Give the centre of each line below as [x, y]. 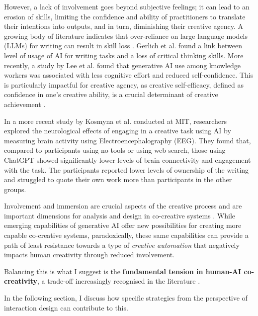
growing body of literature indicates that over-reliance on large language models [126, 36]
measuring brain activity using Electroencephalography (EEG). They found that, [128, 140]
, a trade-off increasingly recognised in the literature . [119, 281]
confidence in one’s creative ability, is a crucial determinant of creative [111, 94]
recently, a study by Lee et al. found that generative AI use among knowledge [123, 65]
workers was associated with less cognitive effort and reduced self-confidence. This [129, 75]
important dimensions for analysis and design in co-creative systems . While [120, 215]
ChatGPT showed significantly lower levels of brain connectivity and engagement [128, 159]
